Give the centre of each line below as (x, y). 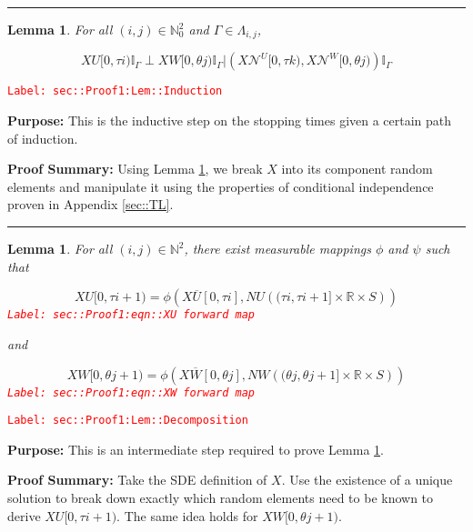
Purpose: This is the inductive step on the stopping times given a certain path (230, 120)
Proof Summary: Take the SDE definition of (137, 480)
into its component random (357, 169)
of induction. (43, 138)
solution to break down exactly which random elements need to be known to (221, 498)
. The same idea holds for (187, 515)
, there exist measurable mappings (277, 249)
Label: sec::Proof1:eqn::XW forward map (131, 392)
